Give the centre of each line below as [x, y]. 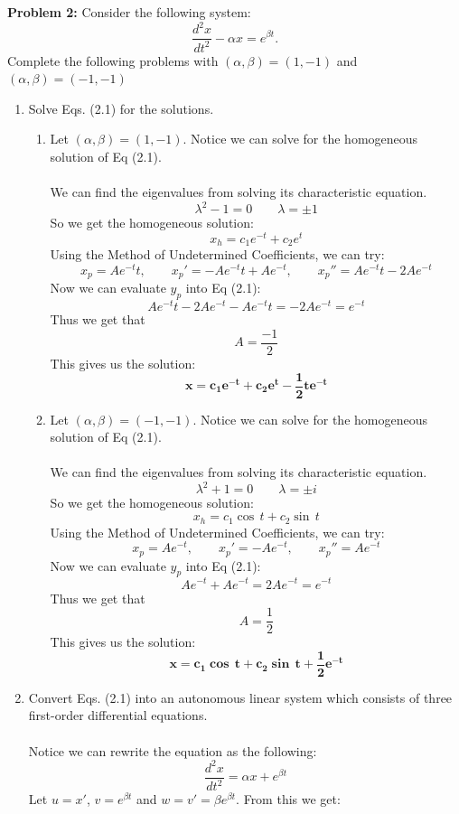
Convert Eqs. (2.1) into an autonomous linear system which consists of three [240, 697]
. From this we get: [288, 799]
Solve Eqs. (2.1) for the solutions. [121, 108]
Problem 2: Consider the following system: [129, 12]
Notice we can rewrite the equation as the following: [173, 750]
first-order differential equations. [118, 715]
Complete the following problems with [113, 60]
